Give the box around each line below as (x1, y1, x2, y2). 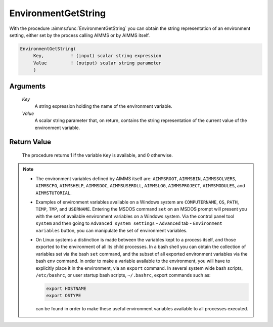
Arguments (9, 81, 46, 91)
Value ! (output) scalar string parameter (33, 60, 162, 66)
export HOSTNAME (46, 285, 87, 291)
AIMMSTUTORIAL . (35, 190, 72, 196)
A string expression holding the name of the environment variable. (34, 103, 172, 109)
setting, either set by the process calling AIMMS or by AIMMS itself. (9, 32, 150, 38)
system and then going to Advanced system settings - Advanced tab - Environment (35, 220, 222, 226)
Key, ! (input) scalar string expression (33, 53, 162, 59)
